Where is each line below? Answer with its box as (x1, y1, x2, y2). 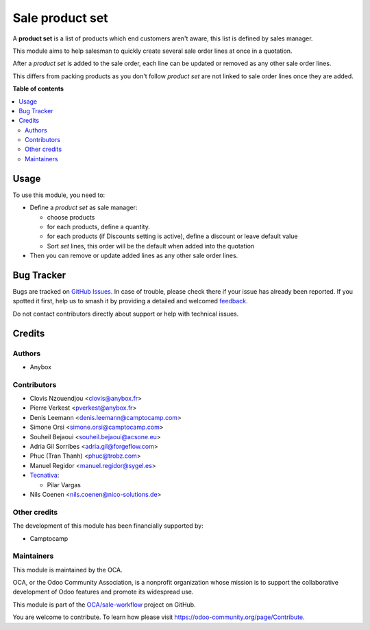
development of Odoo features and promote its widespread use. (12, 587, 194, 596)
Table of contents (12, 84, 64, 93)
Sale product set (12, 10, 109, 25)
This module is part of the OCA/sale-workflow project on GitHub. (12, 600, 196, 609)
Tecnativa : (29, 471, 60, 480)
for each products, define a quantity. (47, 222, 150, 231)
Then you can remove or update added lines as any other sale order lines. (29, 251, 238, 260)
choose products (47, 213, 95, 221)
